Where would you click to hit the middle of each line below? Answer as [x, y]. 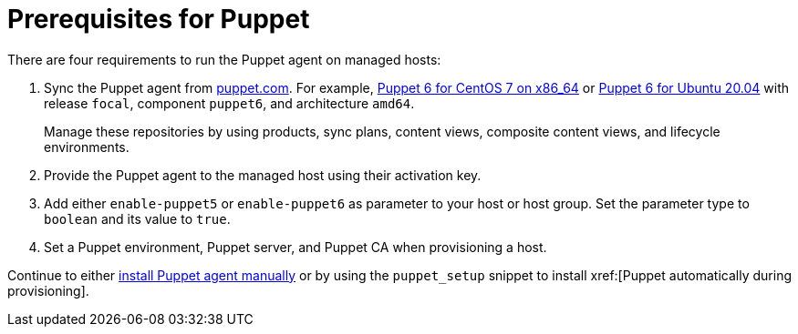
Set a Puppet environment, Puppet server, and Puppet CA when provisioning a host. [295, 247]
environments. [87, 147]
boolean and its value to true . [137, 218]
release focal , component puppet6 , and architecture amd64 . [229, 103]
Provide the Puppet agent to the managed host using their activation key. [263, 175]
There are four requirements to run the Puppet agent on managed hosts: [224, 59]
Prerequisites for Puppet [159, 19]
